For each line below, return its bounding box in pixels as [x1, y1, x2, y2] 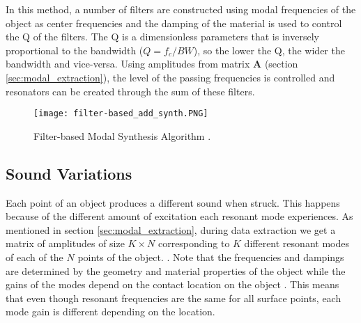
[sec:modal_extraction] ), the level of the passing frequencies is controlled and [6, 70, 335, 84]
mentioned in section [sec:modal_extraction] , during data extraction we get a [6, 222, 336, 237]
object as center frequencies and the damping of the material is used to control [6, 15, 342, 30]
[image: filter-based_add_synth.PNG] [33, 109, 208, 119]
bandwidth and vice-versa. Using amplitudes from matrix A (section [6, 56, 298, 71]
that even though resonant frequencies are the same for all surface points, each [6, 290, 341, 305]
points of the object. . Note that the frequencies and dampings [77, 249, 344, 264]
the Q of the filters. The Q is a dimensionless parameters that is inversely [6, 29, 319, 44]
